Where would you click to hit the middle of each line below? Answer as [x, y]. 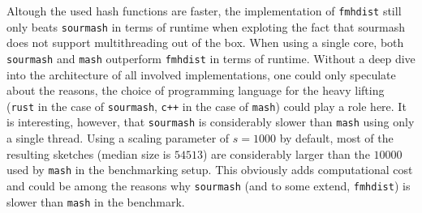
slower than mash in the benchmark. [96, 201]
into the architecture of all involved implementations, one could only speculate [201, 74]
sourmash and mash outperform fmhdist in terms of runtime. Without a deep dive [211, 58]
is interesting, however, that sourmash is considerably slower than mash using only [211, 122]
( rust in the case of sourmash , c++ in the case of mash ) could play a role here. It [207, 106]
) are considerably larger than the [286, 153]
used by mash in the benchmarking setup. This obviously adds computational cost [210, 170]
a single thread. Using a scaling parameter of [118, 138]
